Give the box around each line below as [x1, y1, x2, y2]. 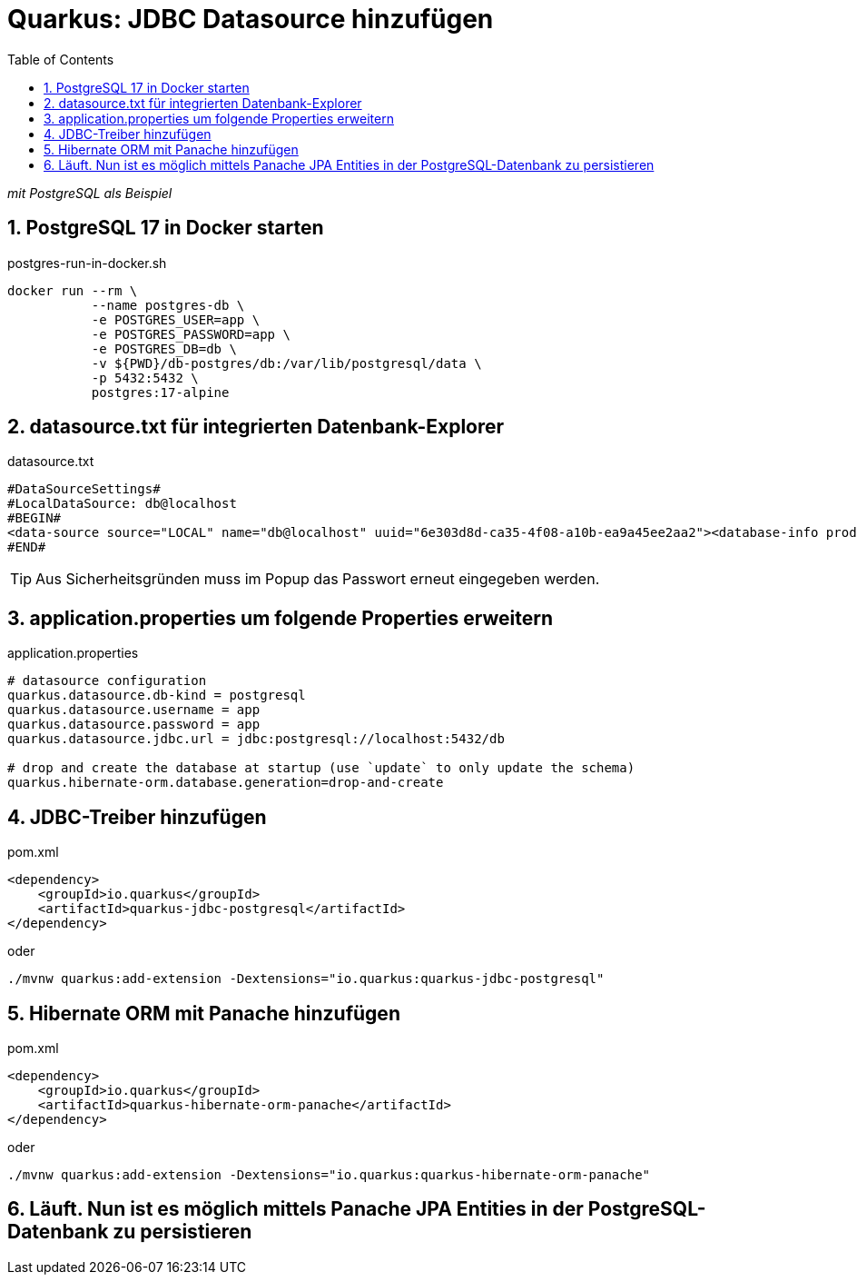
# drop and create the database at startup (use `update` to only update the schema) [7, 760, 635, 776]
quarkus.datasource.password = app [7, 717, 261, 732]
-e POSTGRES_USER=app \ [91, 312, 261, 327]
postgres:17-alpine [91, 384, 230, 400]
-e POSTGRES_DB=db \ [91, 341, 237, 356]
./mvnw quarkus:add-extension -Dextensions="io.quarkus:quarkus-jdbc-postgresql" [7, 971, 605, 987]
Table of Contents [7, 51, 114, 67]
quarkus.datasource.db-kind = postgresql [7, 688, 306, 703]
